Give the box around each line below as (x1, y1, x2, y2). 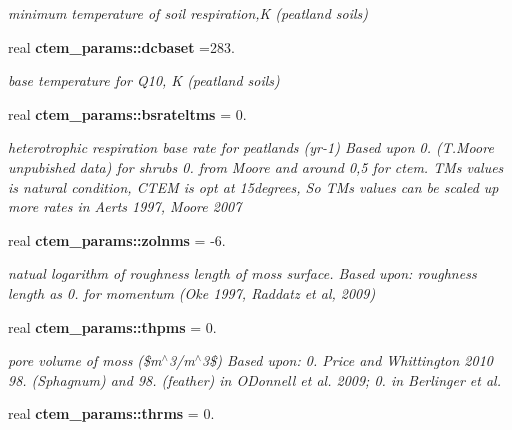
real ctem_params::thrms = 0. (8, 403, 215, 424)
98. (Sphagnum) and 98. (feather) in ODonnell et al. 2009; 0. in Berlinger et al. (8, 369, 501, 390)
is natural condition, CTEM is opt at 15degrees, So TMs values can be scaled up (8, 176, 499, 197)
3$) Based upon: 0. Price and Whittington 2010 (201, 350, 493, 371)
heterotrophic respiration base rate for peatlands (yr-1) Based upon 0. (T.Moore (8, 137, 494, 158)
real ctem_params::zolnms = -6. (8, 229, 226, 250)
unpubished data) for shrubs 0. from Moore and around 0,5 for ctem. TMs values (8, 156, 504, 177)
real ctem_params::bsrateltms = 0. (8, 103, 247, 124)
